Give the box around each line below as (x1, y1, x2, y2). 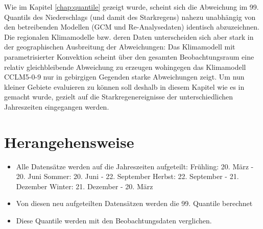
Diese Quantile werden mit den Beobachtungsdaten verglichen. (16, 215, 212, 226)
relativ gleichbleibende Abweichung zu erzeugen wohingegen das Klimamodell (4, 61, 246, 72)
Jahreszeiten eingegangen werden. (4, 101, 109, 112)
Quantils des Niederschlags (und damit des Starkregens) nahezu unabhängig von (4, 11, 256, 22)
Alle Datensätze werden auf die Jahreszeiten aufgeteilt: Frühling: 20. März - (16, 161, 254, 171)
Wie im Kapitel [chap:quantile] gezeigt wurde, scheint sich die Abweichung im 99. (4, 2, 259, 12)
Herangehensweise (4, 131, 134, 152)
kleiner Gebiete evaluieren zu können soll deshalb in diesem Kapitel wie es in (4, 81, 245, 92)
